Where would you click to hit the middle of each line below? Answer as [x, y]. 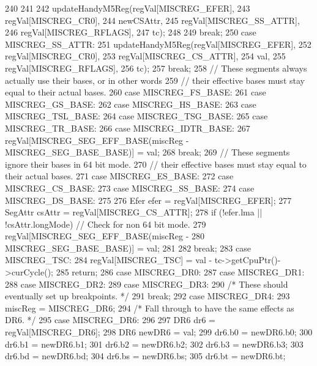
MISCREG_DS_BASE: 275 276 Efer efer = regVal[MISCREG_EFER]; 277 [148, 200]
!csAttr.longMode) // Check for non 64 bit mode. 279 [106, 224]
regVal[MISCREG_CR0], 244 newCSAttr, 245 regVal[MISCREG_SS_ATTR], [152, 20]
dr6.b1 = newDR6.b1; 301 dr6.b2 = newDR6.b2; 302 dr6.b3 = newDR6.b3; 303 [154, 344]
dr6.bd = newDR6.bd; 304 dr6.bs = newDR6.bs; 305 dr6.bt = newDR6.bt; [145, 356]
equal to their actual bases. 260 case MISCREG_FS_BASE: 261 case [136, 92]
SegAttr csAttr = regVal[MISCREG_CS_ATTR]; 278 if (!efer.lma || [134, 212]
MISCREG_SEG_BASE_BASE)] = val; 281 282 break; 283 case [128, 248]
